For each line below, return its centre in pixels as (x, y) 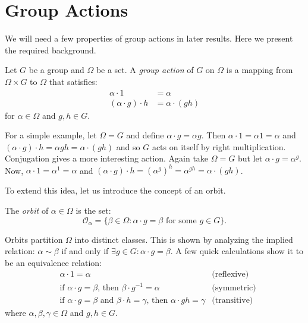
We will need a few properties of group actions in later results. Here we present (149, 38)
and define (145, 135)
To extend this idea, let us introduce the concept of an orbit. (115, 190)
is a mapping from (260, 70)
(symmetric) (234, 288)
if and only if (85, 251)
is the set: (93, 210)
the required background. (51, 50)
